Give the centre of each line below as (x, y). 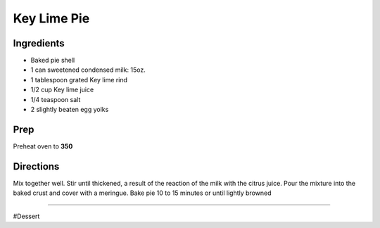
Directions (36, 166)
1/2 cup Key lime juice (62, 90)
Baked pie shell (53, 61)
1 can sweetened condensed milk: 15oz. (88, 70)
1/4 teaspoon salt (56, 99)
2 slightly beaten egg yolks (70, 110)
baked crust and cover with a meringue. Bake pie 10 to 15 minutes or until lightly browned (142, 193)
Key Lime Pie (51, 18)
